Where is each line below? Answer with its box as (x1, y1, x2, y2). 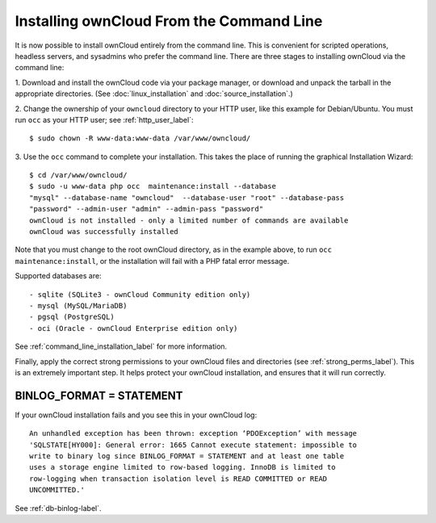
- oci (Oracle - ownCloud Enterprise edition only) (29, 324, 238, 333)
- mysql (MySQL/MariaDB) (29, 301, 128, 310)
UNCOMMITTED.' (29, 485, 85, 495)
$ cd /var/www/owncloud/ (29, 170, 128, 180)
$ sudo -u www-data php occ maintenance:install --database (29, 182, 276, 191)
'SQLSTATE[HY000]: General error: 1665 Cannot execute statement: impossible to (29, 440, 358, 450)
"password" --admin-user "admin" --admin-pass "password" (29, 204, 264, 214)
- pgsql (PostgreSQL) (29, 312, 115, 322)
